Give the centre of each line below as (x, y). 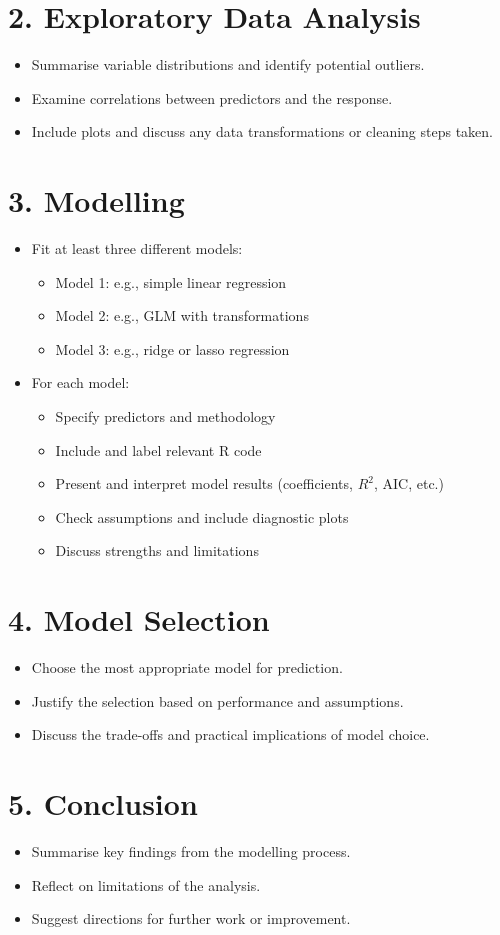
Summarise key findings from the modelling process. (191, 851)
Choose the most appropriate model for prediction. (187, 667)
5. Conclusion (103, 803)
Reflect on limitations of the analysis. (146, 884)
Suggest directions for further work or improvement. (191, 918)
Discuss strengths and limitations (157, 550)
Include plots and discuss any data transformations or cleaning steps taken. (262, 131)
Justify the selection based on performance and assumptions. (217, 700)
